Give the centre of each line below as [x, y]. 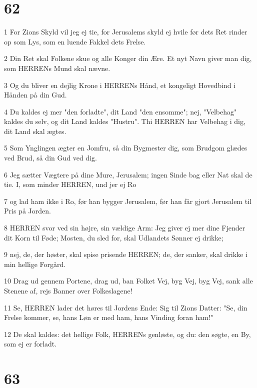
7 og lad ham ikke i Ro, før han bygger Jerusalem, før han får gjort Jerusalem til [128, 201]
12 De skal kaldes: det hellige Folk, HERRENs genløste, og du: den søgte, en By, [127, 334]
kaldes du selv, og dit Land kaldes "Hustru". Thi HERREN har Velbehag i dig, [125, 121]
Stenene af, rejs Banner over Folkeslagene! [68, 290]
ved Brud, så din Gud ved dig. [50, 158]
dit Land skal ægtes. [35, 131]
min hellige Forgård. [35, 264]
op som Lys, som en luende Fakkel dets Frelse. [75, 41]
